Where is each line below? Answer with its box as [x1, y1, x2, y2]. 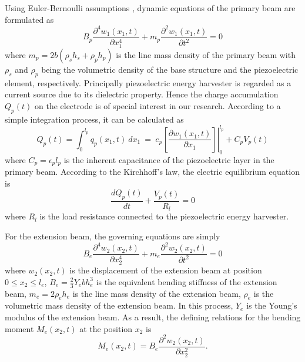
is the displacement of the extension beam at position [69, 264, 262, 276]
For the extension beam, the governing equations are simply [5, 230, 220, 242]
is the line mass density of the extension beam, [72, 287, 241, 299]
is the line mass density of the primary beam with [116, 48, 296, 60]
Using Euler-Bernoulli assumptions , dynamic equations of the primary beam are [5, 2, 296, 13]
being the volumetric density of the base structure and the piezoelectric [41, 63, 299, 75]
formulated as [5, 13, 54, 25]
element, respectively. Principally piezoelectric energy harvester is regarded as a [5, 76, 291, 89]
